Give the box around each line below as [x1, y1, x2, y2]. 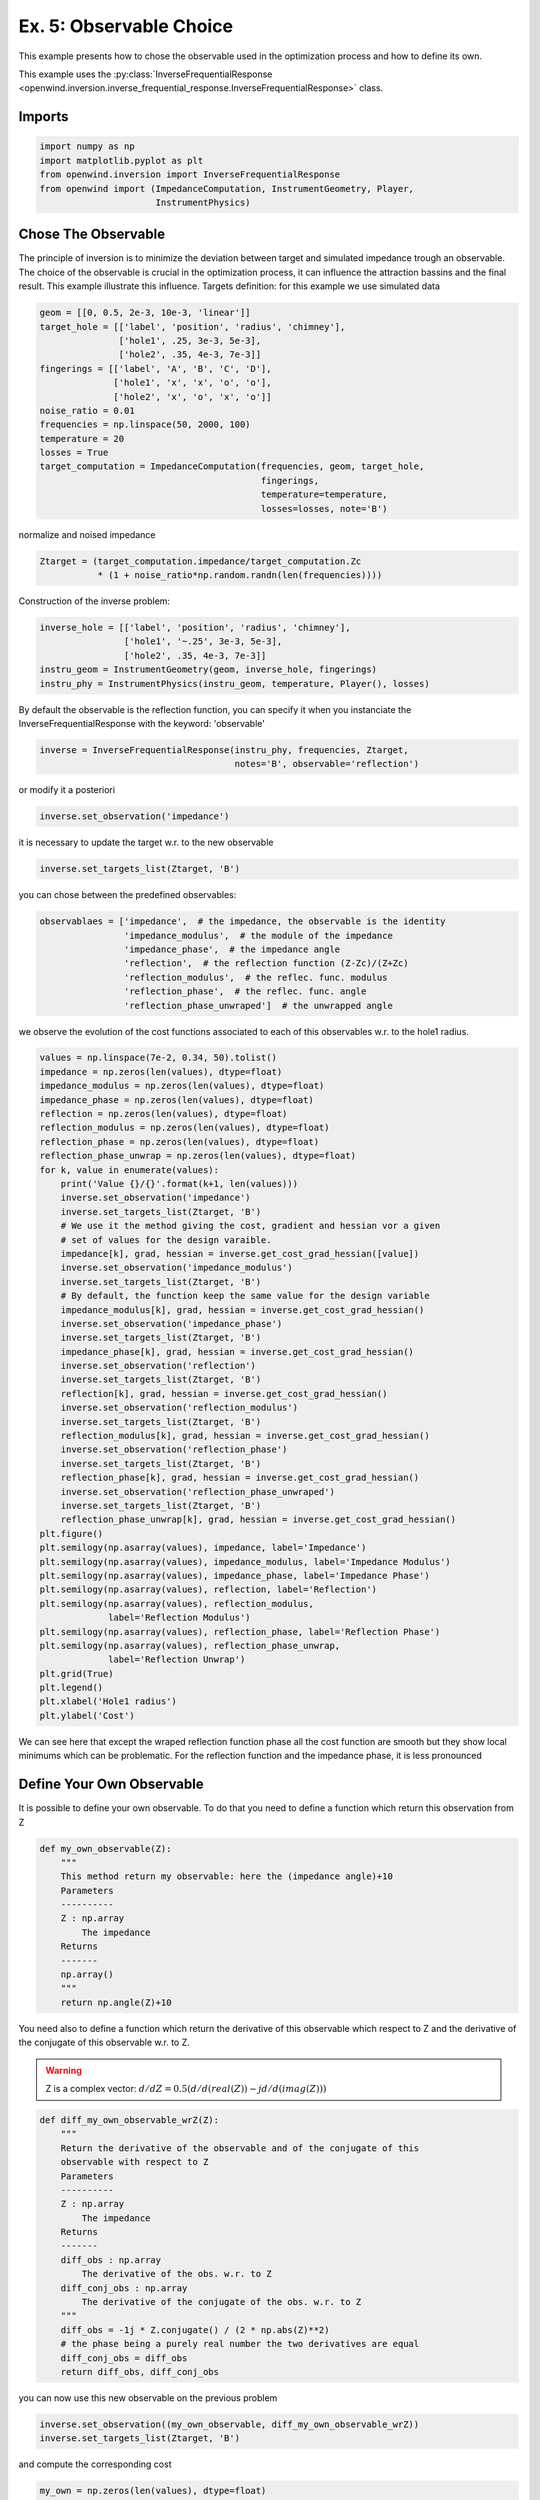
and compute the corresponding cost [18, 2458, 172, 2470]
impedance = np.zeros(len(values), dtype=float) [39, 1066, 283, 1077]
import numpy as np [39, 141, 135, 152]
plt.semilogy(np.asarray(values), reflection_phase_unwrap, [39, 1640, 341, 1651]
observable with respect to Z [60, 2156, 209, 2168]
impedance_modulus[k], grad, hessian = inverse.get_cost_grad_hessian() [60, 1304, 425, 1315]
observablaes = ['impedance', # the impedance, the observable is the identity [39, 916, 446, 927]
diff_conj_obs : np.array [60, 2282, 188, 2294]
